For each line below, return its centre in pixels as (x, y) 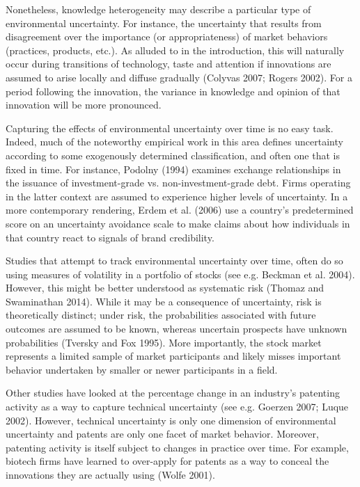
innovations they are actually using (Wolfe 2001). (110, 474)
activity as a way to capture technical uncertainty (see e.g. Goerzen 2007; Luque (177, 407)
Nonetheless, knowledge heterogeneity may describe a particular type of (158, 9)
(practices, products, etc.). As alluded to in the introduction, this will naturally (175, 50)
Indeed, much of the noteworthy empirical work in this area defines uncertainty (174, 142)
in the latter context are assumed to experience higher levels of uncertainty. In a (177, 196)
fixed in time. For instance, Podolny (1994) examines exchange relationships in (173, 169)
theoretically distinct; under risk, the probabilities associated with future (161, 315)
